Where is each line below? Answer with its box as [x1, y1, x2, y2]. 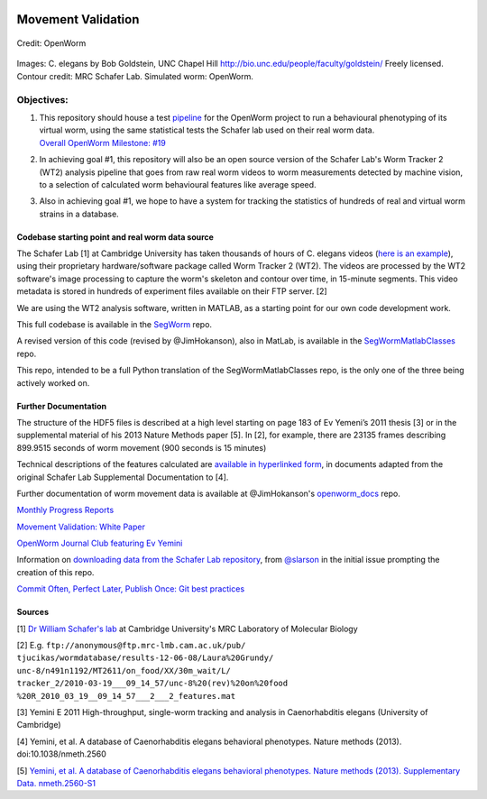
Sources [16, 607, 50, 618]
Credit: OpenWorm [16, 38, 87, 49]
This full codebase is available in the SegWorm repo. [16, 319, 212, 330]
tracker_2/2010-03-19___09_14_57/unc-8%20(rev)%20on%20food [16, 678, 289, 689]
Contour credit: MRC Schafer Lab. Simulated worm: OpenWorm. [16, 70, 254, 81]
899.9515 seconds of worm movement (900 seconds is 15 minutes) [16, 442, 267, 453]
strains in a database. [39, 208, 119, 219]
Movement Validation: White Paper [16, 521, 146, 532]
